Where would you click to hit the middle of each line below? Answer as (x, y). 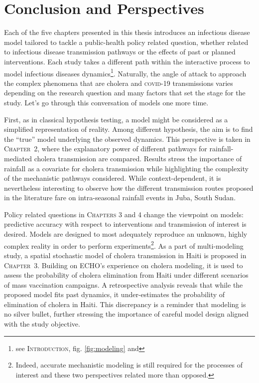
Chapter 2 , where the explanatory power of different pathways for (106, 149)
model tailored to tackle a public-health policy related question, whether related (126, 42)
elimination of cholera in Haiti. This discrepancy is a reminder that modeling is (125, 304)
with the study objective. (42, 324)
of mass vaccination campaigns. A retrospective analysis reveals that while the (124, 284)
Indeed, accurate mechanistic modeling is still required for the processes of (129, 365)
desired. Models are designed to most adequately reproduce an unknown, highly (126, 234)
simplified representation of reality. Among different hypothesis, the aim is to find (129, 129)
